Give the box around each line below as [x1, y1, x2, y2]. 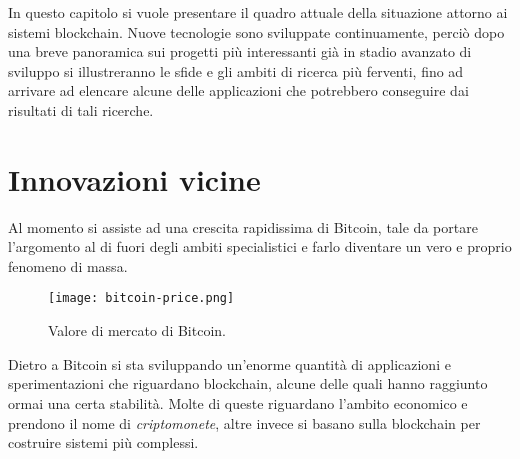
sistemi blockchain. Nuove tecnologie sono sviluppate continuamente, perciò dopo [8, 21, 505, 42]
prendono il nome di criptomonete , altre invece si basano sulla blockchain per [8, 412, 481, 433]
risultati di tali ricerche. [8, 99, 154, 120]
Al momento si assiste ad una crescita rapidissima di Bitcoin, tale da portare [8, 216, 478, 237]
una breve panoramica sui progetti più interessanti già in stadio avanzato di [8, 41, 472, 62]
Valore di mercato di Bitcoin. [48, 320, 226, 341]
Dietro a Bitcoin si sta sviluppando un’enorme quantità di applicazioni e [8, 353, 451, 374]
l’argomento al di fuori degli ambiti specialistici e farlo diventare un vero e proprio [8, 236, 512, 257]
